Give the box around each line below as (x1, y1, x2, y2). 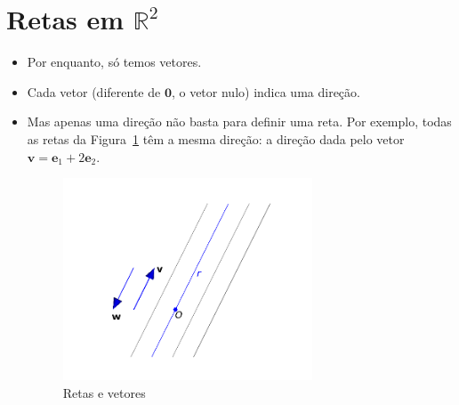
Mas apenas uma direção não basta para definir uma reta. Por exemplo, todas (27, 112, 452, 131)
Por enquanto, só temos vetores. (27, 53, 202, 71)
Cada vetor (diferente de (27, 82, 161, 101)
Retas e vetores (62, 383, 146, 401)
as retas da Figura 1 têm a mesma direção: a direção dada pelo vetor (27, 129, 405, 148)
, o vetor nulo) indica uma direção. (171, 82, 360, 101)
